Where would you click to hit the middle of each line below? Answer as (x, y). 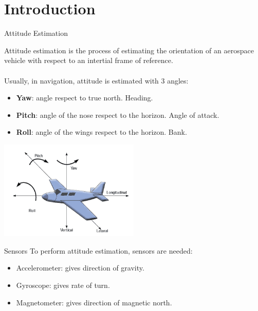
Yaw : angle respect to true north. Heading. (85, 98)
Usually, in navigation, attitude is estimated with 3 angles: (96, 80)
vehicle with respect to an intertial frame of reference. (89, 60)
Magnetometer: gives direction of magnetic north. (94, 302)
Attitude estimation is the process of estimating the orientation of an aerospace (129, 50)
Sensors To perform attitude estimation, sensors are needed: (98, 250)
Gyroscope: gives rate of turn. (63, 285)
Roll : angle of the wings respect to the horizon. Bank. (102, 132)
